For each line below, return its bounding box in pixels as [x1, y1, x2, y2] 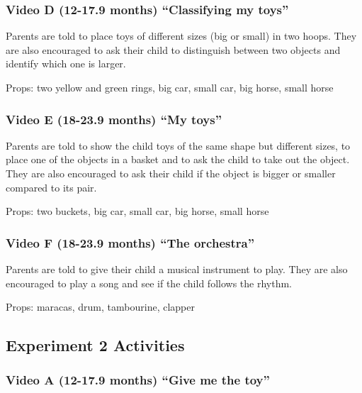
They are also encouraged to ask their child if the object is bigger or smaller [6, 166, 336, 180]
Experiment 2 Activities [6, 334, 185, 356]
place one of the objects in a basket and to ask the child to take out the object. [6, 152, 350, 167]
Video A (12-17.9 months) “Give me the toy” [6, 371, 270, 389]
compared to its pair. [6, 179, 97, 194]
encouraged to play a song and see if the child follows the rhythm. [6, 275, 292, 290]
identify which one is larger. [6, 56, 126, 71]
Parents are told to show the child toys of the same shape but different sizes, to [6, 138, 351, 153]
